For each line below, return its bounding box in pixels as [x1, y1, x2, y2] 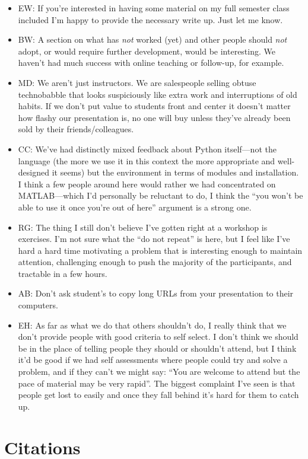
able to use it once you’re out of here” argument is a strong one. [18, 200, 252, 213]
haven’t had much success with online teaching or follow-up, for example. [18, 56, 284, 69]
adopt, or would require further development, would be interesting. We [18, 44, 275, 57]
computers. [18, 299, 58, 311]
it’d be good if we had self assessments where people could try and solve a [18, 353, 288, 366]
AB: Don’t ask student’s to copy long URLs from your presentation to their [18, 287, 294, 299]
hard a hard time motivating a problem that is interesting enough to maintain [18, 244, 303, 256]
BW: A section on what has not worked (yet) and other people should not [18, 33, 287, 46]
